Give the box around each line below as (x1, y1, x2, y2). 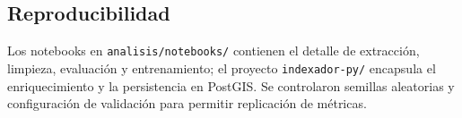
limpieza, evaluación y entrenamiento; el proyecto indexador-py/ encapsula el (7, 58, 436, 77)
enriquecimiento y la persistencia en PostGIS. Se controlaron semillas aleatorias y (7, 76, 455, 95)
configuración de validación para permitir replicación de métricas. (7, 94, 367, 113)
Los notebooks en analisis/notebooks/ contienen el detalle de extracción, (7, 41, 420, 60)
